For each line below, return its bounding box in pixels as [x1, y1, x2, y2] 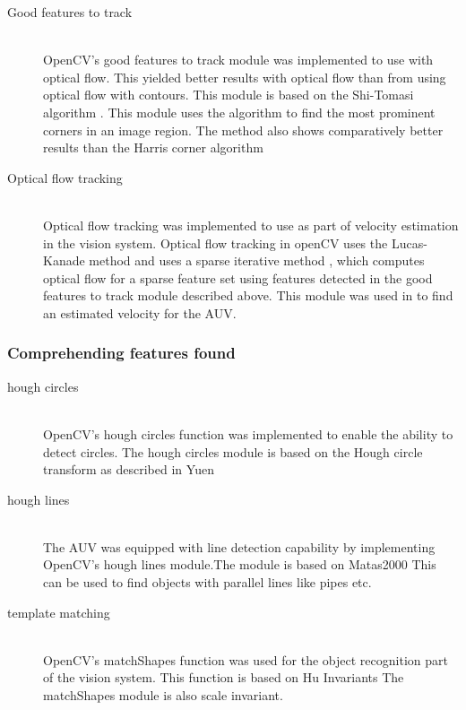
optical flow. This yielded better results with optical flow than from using [43, 67, 446, 86]
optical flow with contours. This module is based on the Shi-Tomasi [43, 85, 414, 104]
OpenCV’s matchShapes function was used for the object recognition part [43, 650, 448, 669]
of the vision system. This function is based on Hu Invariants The [43, 668, 404, 687]
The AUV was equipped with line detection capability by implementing [43, 537, 436, 556]
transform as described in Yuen [43, 460, 214, 479]
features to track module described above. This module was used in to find [43, 286, 453, 305]
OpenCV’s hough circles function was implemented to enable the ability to [43, 424, 453, 443]
